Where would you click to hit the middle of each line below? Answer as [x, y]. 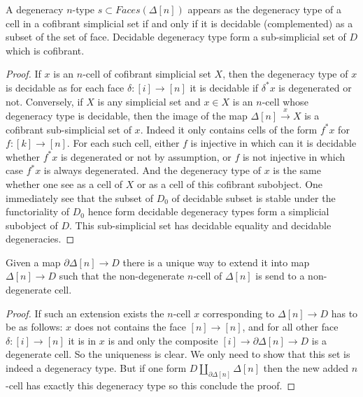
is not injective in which [294, 156]
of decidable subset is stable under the [254, 197]
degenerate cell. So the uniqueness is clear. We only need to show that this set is [178, 354]
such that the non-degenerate [122, 276]
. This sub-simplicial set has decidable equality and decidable [200, 225]
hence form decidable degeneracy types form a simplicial [208, 211]
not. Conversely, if [44, 101]
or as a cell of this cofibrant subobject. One [230, 183]
